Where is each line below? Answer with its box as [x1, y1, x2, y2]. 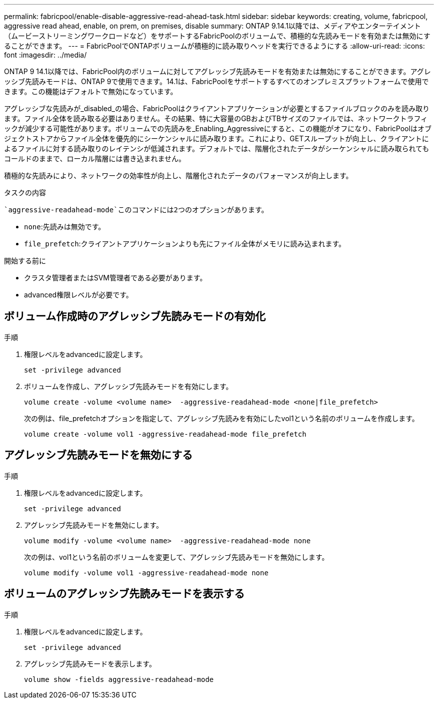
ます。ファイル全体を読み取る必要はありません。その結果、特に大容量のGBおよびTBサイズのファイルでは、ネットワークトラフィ [4, 114, 428, 123]
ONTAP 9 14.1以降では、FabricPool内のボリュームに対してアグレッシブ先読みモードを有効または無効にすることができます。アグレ [4, 67, 431, 76]
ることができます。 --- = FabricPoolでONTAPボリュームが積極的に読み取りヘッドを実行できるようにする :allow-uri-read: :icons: [4, 42, 425, 50]
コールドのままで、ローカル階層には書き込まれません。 [4, 154, 186, 163]
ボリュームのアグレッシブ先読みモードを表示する [4, 587, 245, 600]
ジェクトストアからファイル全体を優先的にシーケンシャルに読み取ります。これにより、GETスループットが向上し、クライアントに [4, 134, 429, 143]
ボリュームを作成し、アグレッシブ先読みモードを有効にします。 [24, 382, 233, 391]
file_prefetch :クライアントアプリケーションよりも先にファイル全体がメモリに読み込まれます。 [24, 239, 346, 248]
